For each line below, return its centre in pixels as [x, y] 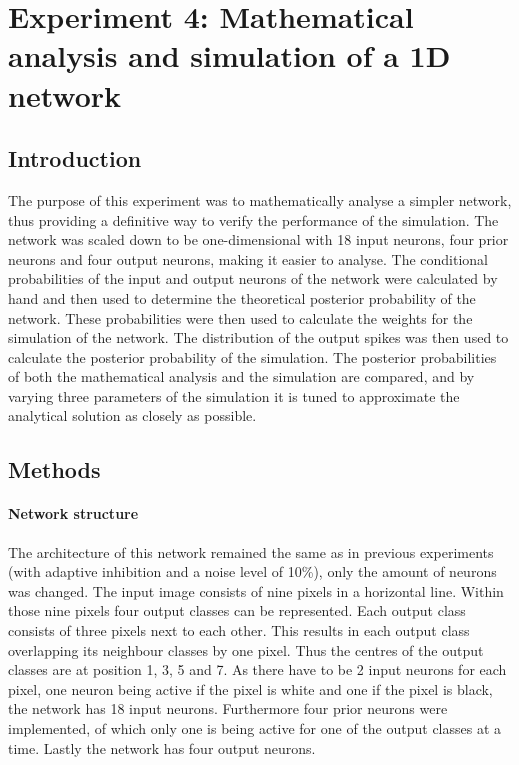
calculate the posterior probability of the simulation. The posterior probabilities [252, 356]
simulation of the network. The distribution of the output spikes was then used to [258, 337]
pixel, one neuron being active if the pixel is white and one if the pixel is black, [250, 688]
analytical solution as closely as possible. [132, 415]
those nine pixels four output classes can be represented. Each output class [237, 610]
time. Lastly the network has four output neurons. [162, 747]
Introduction [75, 158]
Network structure [73, 513]
